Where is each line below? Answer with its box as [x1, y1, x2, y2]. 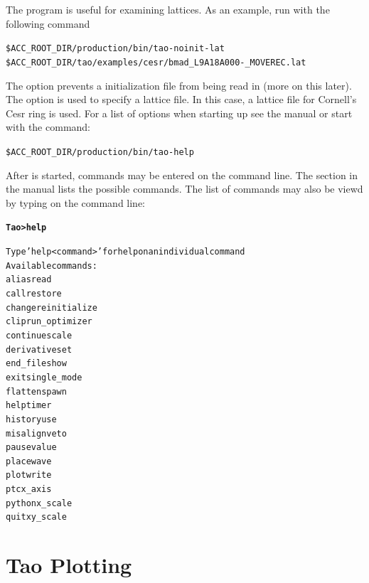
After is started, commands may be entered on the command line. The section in [6, 167, 358, 182]
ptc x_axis [6, 484, 52, 495]
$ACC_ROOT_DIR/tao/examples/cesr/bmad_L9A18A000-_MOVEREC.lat [6, 57, 306, 68]
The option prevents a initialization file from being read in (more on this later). [6, 77, 352, 92]
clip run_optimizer [6, 316, 92, 327]
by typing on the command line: [6, 195, 146, 210]
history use [6, 414, 57, 424]
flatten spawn [6, 386, 67, 397]
